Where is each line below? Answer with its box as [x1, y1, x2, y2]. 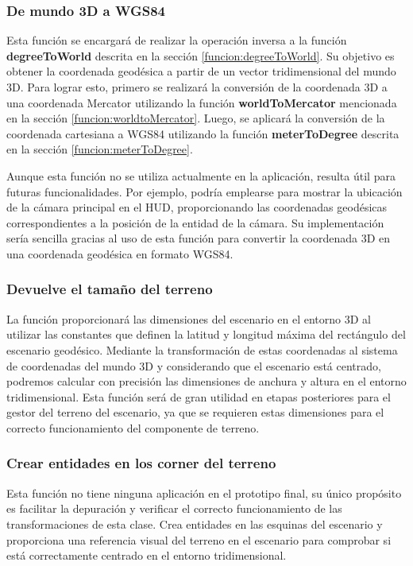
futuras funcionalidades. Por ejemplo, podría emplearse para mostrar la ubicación [6, 183, 403, 200]
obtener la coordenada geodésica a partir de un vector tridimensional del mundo [6, 63, 396, 79]
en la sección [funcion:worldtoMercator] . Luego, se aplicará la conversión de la [6, 110, 385, 126]
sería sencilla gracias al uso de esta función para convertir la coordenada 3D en [6, 230, 391, 246]
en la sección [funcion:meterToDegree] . [6, 141, 193, 157]
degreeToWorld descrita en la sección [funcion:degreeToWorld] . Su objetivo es [6, 47, 395, 64]
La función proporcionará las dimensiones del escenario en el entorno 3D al [6, 310, 372, 327]
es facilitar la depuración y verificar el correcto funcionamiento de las [6, 500, 342, 517]
